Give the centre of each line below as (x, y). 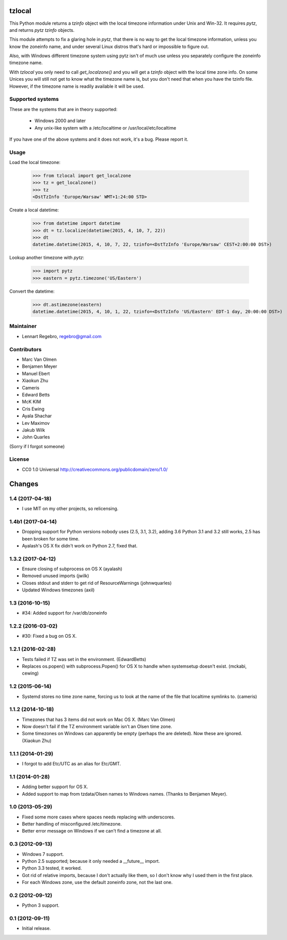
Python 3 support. (41, 905)
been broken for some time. (51, 539)
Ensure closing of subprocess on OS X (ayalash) (72, 569)
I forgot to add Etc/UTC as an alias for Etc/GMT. (71, 764)
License (19, 459)
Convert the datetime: (32, 291)
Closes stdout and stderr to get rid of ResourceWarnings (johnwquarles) (97, 583)
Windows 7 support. (43, 854)
